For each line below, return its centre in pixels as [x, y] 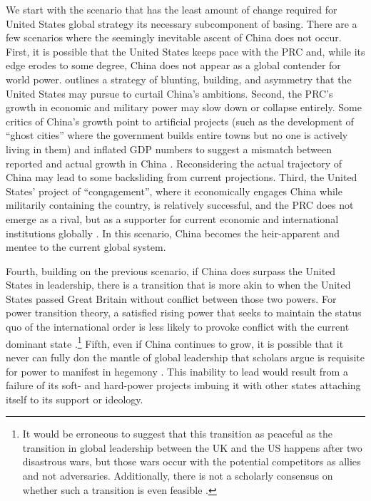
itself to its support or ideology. [75, 399]
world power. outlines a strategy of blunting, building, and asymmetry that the [179, 79]
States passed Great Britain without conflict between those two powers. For [171, 298]
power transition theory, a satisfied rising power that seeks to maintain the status [184, 313]
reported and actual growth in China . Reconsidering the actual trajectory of [174, 163]
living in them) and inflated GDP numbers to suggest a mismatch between [169, 149]
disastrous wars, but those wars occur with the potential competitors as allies [192, 461]
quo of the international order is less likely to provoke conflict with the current [178, 327]
